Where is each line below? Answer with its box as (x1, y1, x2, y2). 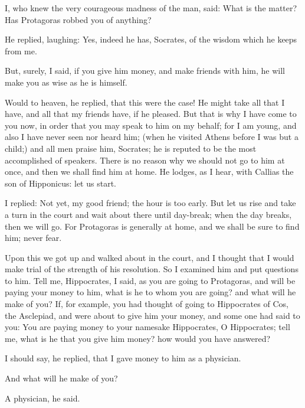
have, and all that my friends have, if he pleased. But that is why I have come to (5, 107, 297, 120)
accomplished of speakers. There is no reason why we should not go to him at (5, 154, 285, 166)
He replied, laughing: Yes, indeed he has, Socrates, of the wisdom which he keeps (5, 33, 297, 45)
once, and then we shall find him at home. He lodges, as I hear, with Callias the (5, 165, 294, 178)
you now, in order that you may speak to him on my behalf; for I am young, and (5, 119, 297, 131)
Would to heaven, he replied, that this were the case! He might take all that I (5, 96, 285, 108)
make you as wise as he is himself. (5, 76, 127, 88)
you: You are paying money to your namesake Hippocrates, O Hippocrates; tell (5, 321, 290, 333)
